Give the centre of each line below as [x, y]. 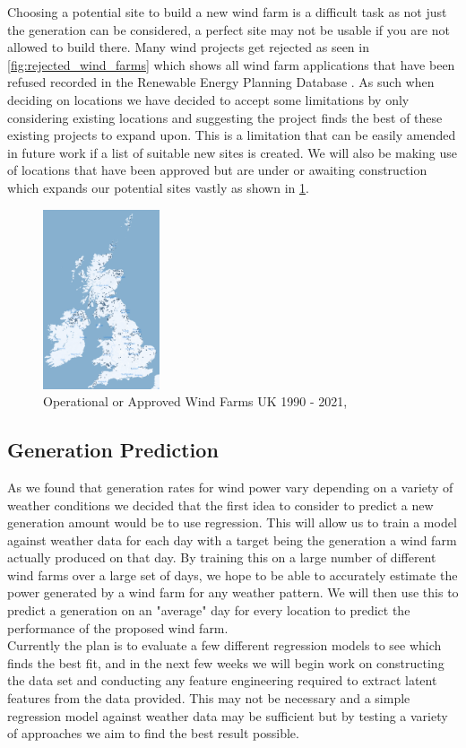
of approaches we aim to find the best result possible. [153, 733]
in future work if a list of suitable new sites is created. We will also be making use [232, 152]
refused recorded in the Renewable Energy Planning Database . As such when [221, 82]
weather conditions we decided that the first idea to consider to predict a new [220, 504]
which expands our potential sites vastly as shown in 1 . [158, 187]
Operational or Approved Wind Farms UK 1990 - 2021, [195, 401]
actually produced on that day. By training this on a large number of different [222, 557]
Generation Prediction [113, 450]
